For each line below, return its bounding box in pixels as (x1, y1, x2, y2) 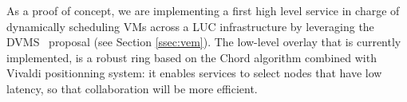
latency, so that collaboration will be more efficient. (6, 80, 258, 96)
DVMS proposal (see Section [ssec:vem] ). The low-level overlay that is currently (6, 33, 401, 50)
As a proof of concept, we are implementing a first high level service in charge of (6, 2, 400, 18)
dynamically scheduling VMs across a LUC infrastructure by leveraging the (6, 18, 374, 34)
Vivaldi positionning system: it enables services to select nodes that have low (6, 65, 382, 81)
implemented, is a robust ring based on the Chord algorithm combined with (6, 49, 377, 65)
